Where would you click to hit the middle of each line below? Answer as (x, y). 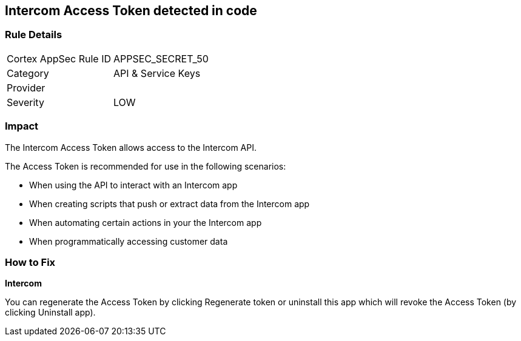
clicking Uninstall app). (50, 313)
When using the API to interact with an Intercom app (133, 185)
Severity (25, 102)
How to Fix (30, 262)
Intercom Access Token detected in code (131, 11)
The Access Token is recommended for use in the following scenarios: (146, 166)
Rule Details (34, 35)
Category (28, 73)
